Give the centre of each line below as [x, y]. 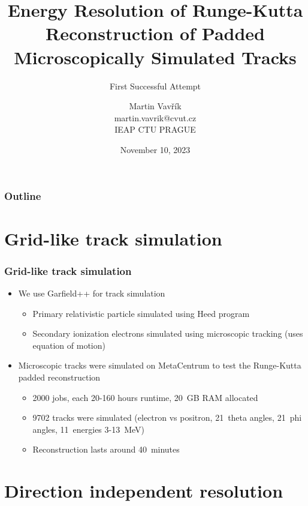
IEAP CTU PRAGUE [155, 129]
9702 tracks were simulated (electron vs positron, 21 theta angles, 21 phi [167, 417]
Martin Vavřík [155, 106]
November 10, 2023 [155, 149]
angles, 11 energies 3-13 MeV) [89, 429]
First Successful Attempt [155, 86]
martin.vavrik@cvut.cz [155, 117]
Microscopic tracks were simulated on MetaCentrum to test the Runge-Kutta [160, 365]
